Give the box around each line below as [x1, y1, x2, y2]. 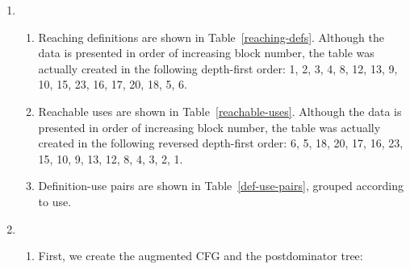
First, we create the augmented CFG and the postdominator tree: [38, 247, 363, 264]
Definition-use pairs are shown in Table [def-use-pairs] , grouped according [38, 177, 404, 194]
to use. [38, 192, 72, 209]
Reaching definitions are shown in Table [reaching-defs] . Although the [38, 28, 384, 45]
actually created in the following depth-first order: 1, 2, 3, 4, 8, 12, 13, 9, [38, 60, 398, 77]
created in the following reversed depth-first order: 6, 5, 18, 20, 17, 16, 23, [38, 134, 404, 151]
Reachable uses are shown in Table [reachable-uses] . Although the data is [38, 102, 402, 119]
